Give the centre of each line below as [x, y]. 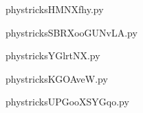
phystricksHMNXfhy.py [55, 9]
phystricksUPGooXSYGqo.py [67, 102]
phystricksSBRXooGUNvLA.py [71, 32]
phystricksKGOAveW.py [57, 78]
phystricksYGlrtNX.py [53, 55]
